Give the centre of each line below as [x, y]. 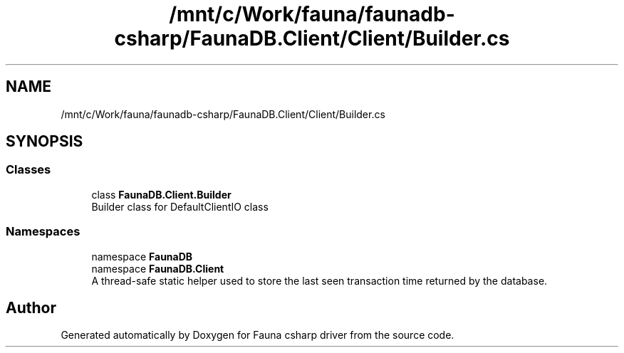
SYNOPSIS [45, 142]
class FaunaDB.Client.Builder [161, 194]
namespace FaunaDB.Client [158, 268]
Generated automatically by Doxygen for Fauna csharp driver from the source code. [258, 335]
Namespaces [43, 232]
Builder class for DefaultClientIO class [180, 206]
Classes [28, 170]
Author [31, 307]
